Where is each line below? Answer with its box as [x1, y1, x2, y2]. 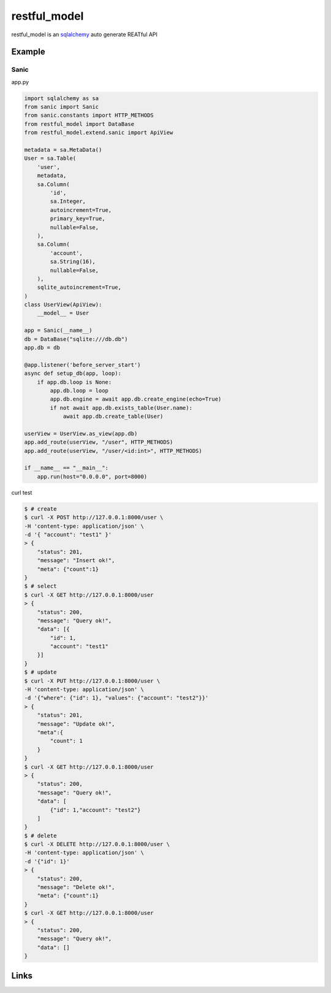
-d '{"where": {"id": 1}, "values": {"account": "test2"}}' [24, 694, 209, 702]
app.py [11, 78, 29, 85]
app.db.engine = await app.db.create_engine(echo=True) [50, 396, 222, 402]
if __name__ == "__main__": [24, 465, 108, 471]
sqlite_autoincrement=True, [37, 284, 122, 291]
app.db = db [24, 344, 61, 351]
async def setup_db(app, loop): [24, 370, 122, 377]
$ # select [24, 583, 57, 590]
